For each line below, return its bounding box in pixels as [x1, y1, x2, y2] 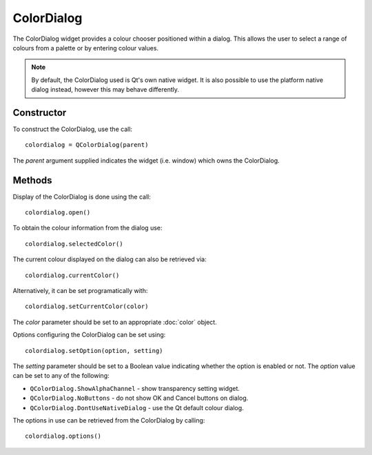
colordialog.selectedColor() [25, 240, 123, 247]
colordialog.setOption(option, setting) [25, 347, 163, 354]
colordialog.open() [25, 209, 91, 216]
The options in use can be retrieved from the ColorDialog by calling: [12, 416, 205, 424]
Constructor [12, 107, 67, 119]
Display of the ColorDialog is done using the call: [12, 192, 152, 201]
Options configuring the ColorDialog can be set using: [12, 331, 166, 339]
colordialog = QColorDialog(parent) [25, 141, 149, 149]
